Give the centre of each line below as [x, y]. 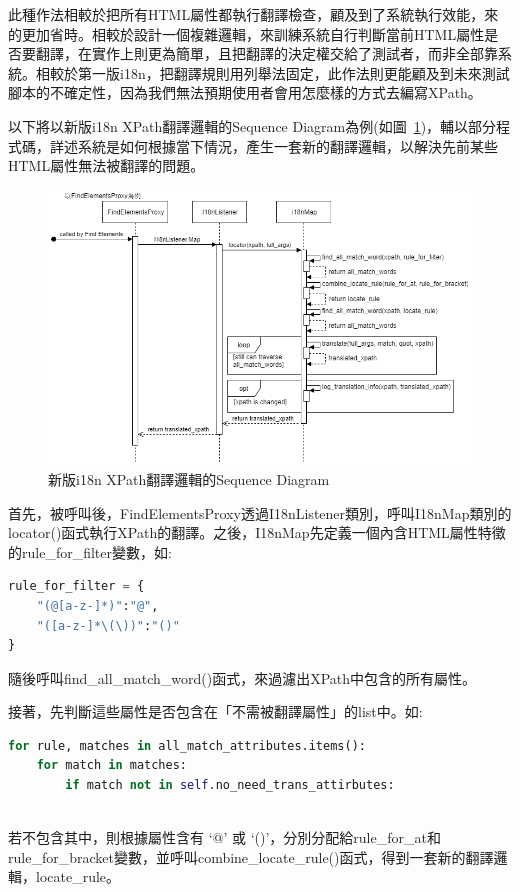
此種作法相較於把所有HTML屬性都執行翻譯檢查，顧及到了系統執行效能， [246, 14]
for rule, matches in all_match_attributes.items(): [187, 745]
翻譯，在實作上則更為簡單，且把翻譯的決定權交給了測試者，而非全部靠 [266, 53]
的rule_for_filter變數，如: [90, 551]
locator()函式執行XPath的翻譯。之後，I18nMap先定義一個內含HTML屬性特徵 [257, 532]
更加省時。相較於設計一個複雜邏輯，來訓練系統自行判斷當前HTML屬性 [253, 33]
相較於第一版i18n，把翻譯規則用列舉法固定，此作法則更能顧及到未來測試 [272, 72]
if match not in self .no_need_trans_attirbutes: [230, 785]
